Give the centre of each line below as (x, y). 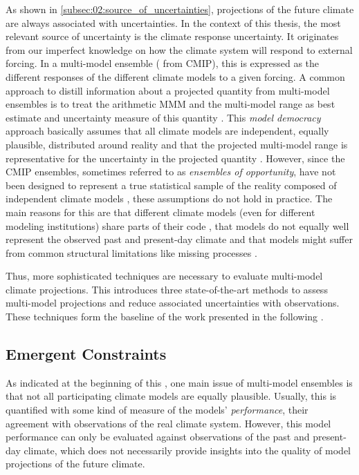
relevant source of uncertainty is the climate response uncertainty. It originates (172, 36)
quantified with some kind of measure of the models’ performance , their (157, 410)
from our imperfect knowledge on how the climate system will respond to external (179, 49)
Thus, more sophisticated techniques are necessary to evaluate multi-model (164, 276)
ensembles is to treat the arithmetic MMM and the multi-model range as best (171, 104)
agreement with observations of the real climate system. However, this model (168, 423)
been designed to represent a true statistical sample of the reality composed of (171, 185)
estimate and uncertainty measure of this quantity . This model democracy (163, 117)
